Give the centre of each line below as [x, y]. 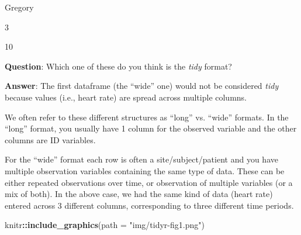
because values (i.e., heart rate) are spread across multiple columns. [126, 97]
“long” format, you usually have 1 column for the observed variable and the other [151, 128]
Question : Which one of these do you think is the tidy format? [118, 66]
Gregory [19, 7]
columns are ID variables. [50, 139]
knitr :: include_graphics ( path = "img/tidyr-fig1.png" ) [105, 225]
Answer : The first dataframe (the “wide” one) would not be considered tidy [142, 86]
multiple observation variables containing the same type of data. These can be [145, 170]
